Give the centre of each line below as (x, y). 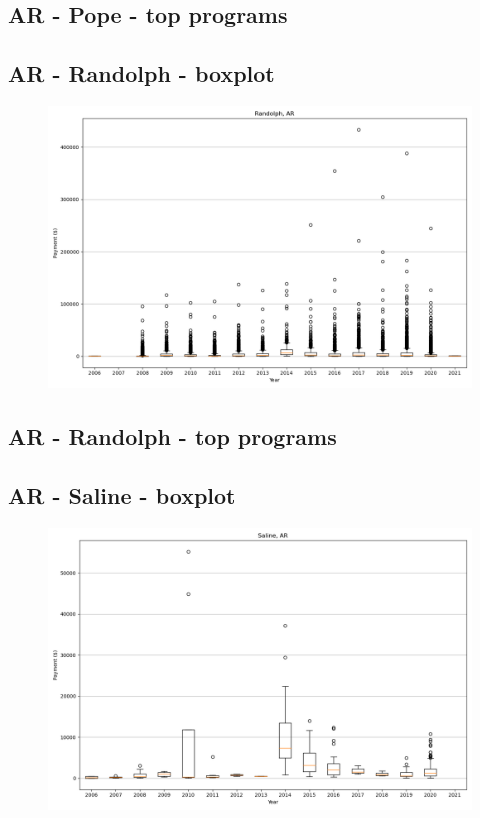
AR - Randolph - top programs (172, 436)
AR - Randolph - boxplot (141, 73)
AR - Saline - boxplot (122, 495)
